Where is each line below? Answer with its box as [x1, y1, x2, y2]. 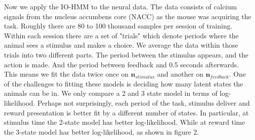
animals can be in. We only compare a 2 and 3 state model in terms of [4, 88, 217, 98]
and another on [157, 69, 204, 79]
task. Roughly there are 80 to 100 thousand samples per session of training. [4, 21, 233, 31]
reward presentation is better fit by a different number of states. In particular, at [4, 107, 249, 117]
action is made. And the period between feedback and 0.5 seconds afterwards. [4, 59, 239, 69]
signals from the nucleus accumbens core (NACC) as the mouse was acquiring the [4, 11, 252, 21]
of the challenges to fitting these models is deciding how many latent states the [4, 78, 243, 88]
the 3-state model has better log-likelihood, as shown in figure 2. [4, 126, 199, 137]
